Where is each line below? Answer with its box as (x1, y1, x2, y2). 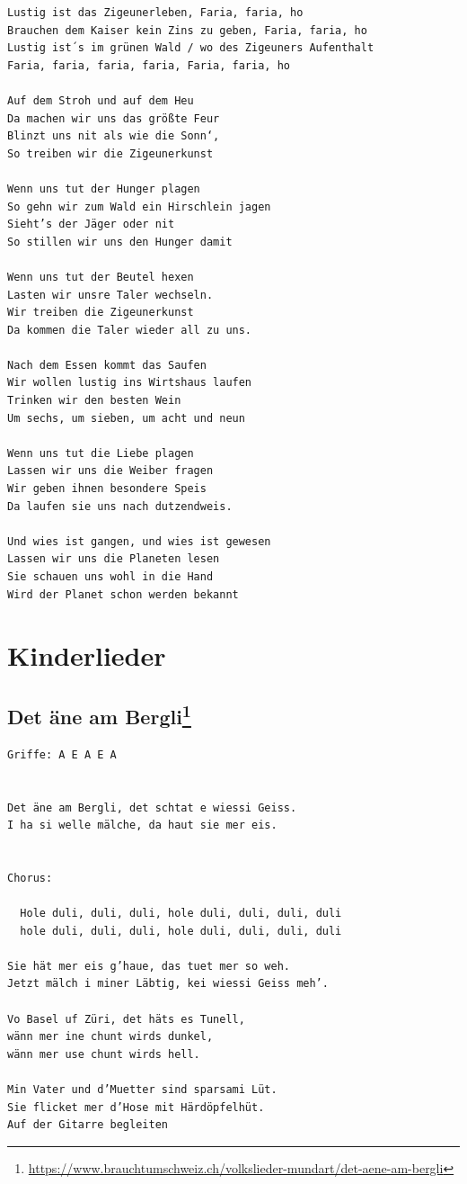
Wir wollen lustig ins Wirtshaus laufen (7, 376, 252, 390)
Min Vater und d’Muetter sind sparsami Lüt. (7, 1083, 278, 1097)
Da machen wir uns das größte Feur (7, 112, 220, 125)
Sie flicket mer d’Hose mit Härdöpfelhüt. (7, 1100, 265, 1114)
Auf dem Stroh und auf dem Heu (7, 94, 194, 107)
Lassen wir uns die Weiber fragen (7, 464, 214, 478)
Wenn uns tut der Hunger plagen (7, 182, 200, 195)
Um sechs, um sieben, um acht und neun (7, 411, 245, 425)
